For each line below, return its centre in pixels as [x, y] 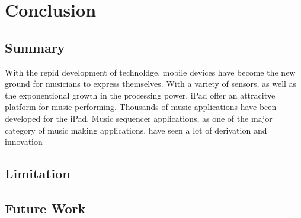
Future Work [45, 208]
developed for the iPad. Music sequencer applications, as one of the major [139, 118]
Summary [35, 47]
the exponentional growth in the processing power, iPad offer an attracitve [140, 95]
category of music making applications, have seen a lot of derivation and [136, 130]
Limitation [38, 173]
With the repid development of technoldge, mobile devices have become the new [150, 72]
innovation [24, 141]
